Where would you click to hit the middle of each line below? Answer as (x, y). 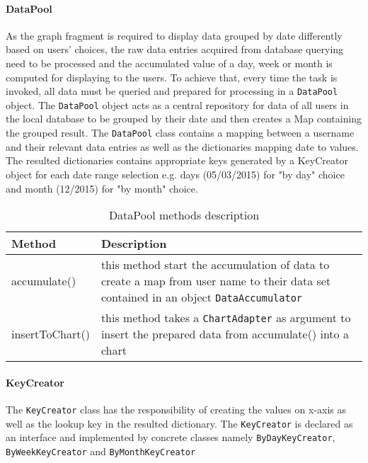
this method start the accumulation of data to (215, 265)
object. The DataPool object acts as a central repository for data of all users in (177, 104)
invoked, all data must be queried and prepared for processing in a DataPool (172, 91)
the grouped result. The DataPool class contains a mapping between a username (180, 133)
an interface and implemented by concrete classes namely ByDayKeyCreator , (171, 437)
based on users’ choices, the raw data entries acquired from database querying (175, 49)
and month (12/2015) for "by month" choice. (102, 188)
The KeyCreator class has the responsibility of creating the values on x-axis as (176, 409)
